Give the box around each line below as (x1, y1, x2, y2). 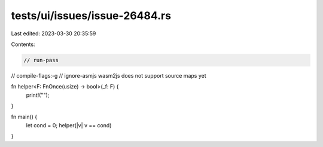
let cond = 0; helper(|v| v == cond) (26, 121, 112, 128)
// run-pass (23, 57, 59, 63)
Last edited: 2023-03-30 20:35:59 (11, 30, 96, 37)
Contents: (11, 41, 35, 48)
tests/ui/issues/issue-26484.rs (11, 9, 172, 22)
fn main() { (11, 114, 38, 121)
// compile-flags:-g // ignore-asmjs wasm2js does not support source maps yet (11, 72, 206, 79)
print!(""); (26, 91, 50, 99)
